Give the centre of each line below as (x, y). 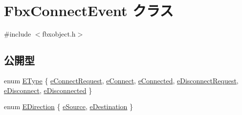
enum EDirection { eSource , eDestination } (69, 106)
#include (18, 34)
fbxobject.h (59, 34)
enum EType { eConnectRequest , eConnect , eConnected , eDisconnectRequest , (121, 80)
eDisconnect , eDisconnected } (48, 90)
